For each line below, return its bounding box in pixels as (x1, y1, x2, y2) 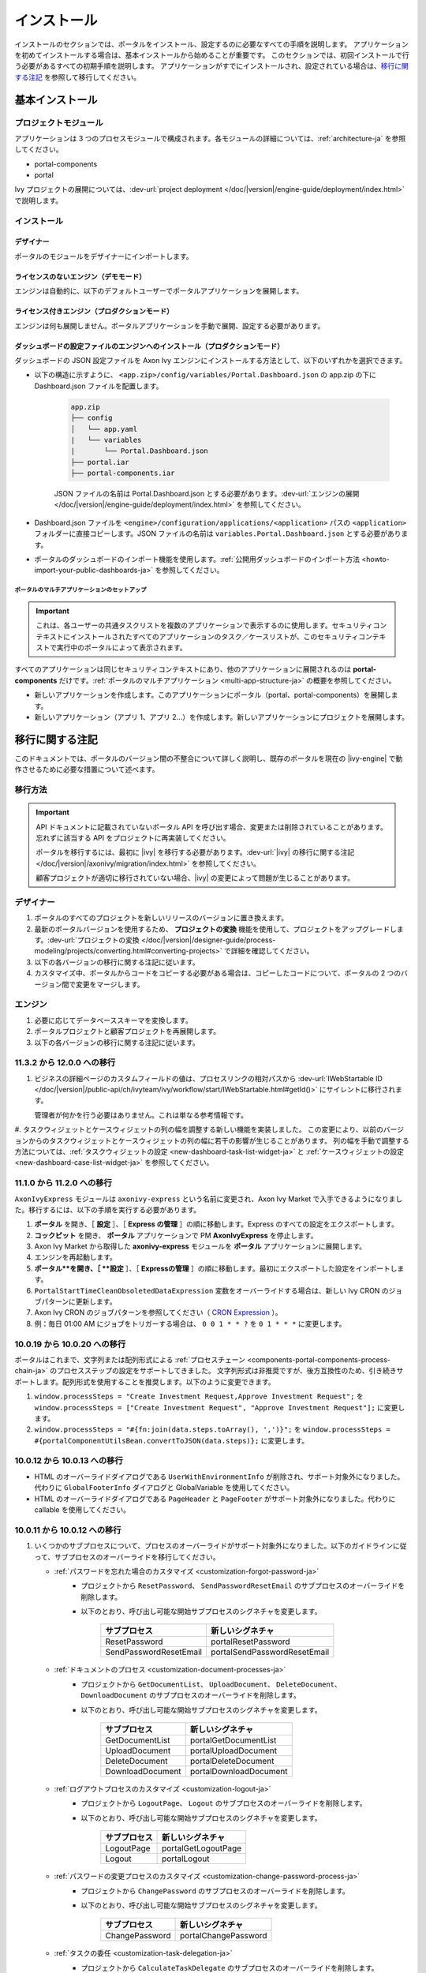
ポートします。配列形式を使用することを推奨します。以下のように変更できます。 (14, 1377, 275, 1387)
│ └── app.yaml (70, 425, 138, 433)
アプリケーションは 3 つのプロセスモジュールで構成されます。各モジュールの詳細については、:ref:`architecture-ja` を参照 (14, 133, 406, 143)
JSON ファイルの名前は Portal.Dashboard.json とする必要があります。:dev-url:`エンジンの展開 (54, 489, 360, 499)
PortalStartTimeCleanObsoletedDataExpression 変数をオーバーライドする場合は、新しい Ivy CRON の (34, 1286, 390, 1295)
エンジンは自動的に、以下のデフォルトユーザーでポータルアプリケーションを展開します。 (14, 286, 304, 296)
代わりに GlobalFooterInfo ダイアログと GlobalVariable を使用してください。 (34, 1483, 294, 1492)
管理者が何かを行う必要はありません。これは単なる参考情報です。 (34, 1110, 248, 1120)
